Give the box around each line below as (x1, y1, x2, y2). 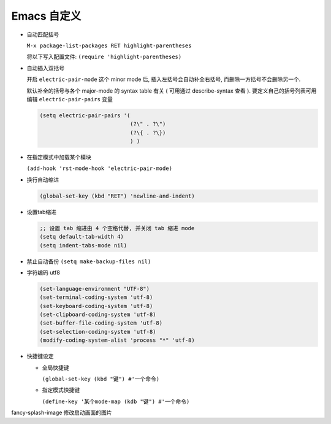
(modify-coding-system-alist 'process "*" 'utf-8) (39, 337, 196, 344)
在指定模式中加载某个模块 (26, 153, 91, 161)
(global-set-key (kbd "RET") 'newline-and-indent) (39, 192, 196, 199)
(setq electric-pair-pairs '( (39, 112, 131, 119)
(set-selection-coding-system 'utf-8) (39, 328, 156, 335)
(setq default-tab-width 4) (39, 233, 124, 241)
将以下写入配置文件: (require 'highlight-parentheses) (26, 53, 182, 61)
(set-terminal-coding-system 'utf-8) (39, 294, 153, 301)
